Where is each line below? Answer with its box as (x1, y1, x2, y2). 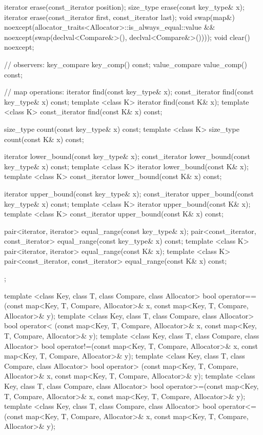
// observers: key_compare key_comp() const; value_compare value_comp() (4, 58, 247, 69)
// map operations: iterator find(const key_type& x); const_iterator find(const (4, 86, 254, 97)
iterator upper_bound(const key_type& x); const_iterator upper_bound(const (4, 188, 254, 199)
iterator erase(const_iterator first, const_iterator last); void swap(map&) (4, 11, 235, 22)
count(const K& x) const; (4, 133, 84, 144)
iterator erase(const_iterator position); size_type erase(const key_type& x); (4, 2, 245, 12)
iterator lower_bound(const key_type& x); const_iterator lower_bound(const (4, 151, 251, 162)
